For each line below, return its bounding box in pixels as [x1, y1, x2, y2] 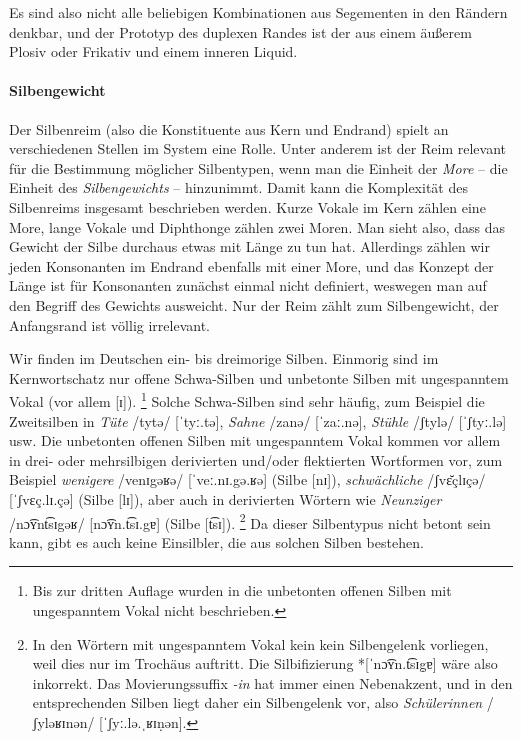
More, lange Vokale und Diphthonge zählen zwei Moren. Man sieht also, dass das [9, 216, 506, 237]
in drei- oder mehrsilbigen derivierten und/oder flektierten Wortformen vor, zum [9, 449, 503, 470]
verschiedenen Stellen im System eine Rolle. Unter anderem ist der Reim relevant [9, 138, 506, 159]
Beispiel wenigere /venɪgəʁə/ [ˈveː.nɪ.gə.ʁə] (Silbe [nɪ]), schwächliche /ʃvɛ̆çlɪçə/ [9, 469, 486, 490]
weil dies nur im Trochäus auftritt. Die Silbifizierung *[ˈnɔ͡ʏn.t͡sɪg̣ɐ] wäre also [32, 653, 498, 674]
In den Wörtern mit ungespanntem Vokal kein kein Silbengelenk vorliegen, [32, 633, 489, 654]
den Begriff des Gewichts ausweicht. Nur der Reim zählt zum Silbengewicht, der [9, 294, 499, 315]
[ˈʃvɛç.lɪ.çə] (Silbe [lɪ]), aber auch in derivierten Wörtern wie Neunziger [9, 488, 442, 509]
